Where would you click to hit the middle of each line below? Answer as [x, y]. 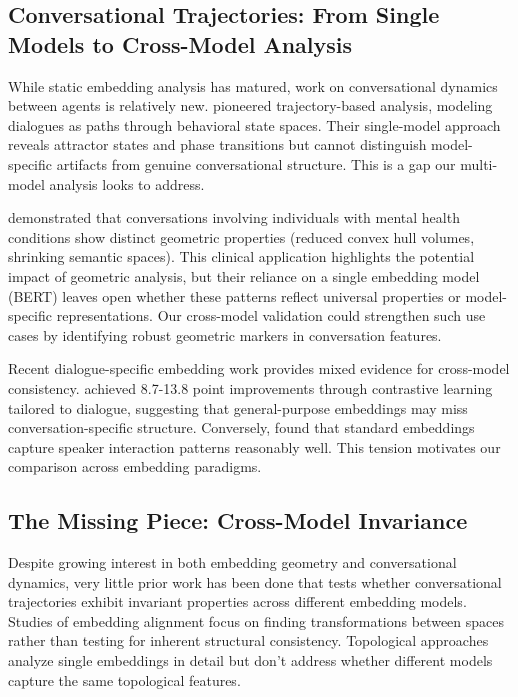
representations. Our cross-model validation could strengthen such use [271, 315]
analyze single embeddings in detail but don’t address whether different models [250, 660]
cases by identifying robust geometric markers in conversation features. [225, 334]
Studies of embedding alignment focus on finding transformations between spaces [256, 620]
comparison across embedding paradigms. [135, 466]
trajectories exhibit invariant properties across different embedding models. [237, 601]
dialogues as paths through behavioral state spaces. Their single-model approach [254, 124]
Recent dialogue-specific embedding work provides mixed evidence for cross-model [259, 368]
